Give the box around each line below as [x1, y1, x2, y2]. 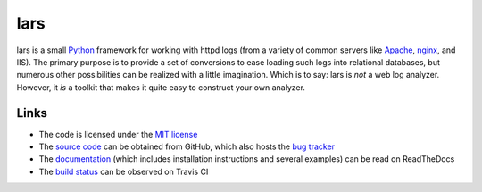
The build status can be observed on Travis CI [38, 166, 209, 177]
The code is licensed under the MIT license [38, 129, 198, 139]
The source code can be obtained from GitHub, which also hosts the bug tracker [38, 141, 335, 152]
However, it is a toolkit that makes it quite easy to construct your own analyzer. [16, 81, 305, 93]
